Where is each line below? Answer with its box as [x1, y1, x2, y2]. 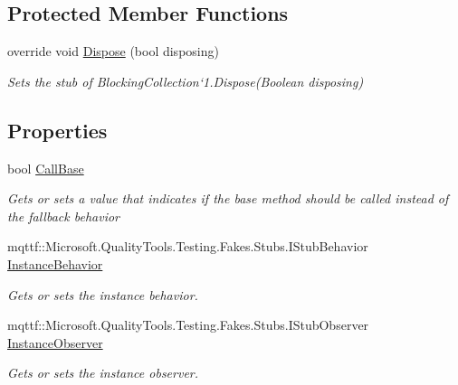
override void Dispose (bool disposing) [7, 42, 219, 61]
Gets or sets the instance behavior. [7, 285, 198, 304]
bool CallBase [7, 158, 84, 177]
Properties [7, 116, 108, 144]
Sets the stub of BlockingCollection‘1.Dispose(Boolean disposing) [7, 71, 364, 90]
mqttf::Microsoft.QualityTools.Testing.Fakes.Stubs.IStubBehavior [7, 237, 368, 256]
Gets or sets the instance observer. [7, 363, 199, 382]
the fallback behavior [7, 206, 119, 225]
